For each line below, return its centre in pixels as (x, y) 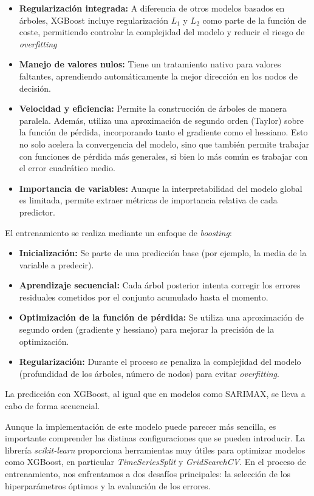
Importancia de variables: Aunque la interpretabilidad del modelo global (161, 188)
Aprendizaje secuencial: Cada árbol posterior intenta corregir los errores (160, 285)
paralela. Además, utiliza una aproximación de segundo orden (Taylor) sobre (162, 120)
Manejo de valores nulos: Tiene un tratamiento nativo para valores (150, 64)
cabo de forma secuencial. (53, 406)
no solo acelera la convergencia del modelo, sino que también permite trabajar (164, 144)
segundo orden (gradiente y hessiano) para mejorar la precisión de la (147, 329)
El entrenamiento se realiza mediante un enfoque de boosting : (118, 232)
